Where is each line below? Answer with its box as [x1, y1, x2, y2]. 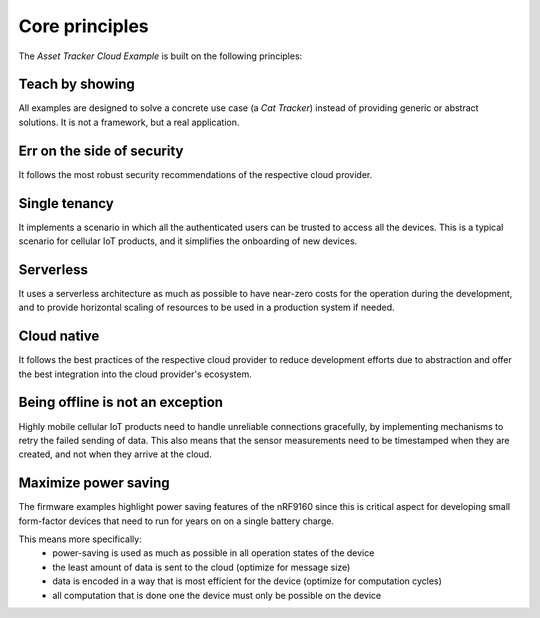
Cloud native [18, 328, 100, 345]
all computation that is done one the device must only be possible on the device [52, 589, 382, 601]
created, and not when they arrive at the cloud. [18, 448, 212, 460]
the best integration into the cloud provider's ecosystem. [18, 368, 252, 380]
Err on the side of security [18, 142, 184, 159]
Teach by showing [18, 76, 135, 93]
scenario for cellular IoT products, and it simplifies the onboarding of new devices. [18, 235, 358, 247]
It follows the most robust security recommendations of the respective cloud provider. [18, 168, 373, 180]
